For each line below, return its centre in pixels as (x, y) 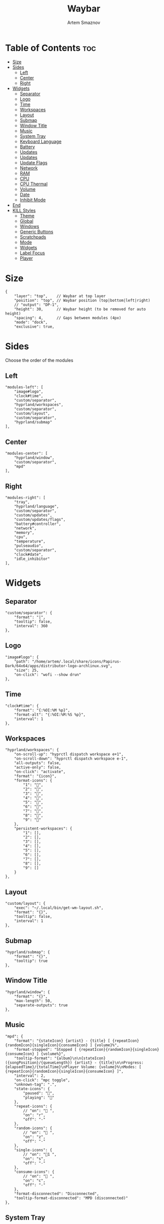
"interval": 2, (30, 1076)
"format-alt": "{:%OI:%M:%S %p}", (50, 715)
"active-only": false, (38, 768)
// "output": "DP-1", (36, 305)
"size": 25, (26, 670)
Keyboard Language (41, 141)
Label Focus (32, 253)
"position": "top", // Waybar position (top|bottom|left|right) (82, 300)
